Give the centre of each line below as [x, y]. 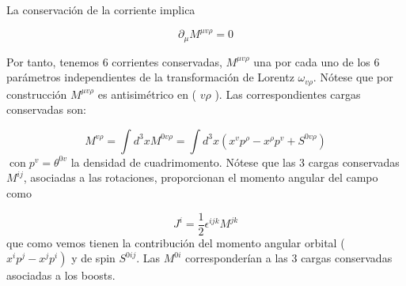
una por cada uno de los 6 [317, 61]
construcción [37, 94]
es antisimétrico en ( [147, 94]
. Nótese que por [353, 77]
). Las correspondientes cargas [288, 94]
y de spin [93, 258]
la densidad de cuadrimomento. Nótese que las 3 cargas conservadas [235, 162]
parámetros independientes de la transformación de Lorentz [150, 77]
